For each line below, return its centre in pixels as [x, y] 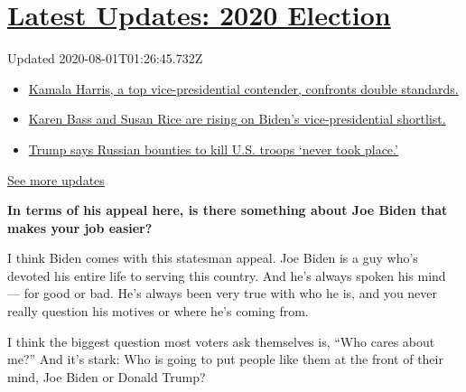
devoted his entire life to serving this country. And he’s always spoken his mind [227, 275]
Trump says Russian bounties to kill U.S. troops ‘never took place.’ [213, 149]
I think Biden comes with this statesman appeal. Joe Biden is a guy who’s [213, 258]
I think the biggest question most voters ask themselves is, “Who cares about [221, 341]
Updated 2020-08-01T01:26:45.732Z [105, 58]
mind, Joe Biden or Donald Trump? [107, 376]
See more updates [56, 179]
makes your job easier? [80, 227]
